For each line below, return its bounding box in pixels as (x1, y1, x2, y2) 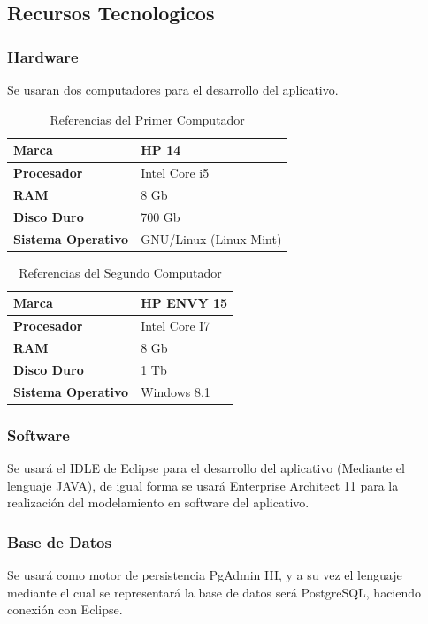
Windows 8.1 (141, 382, 210, 400)
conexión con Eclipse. (7, 600, 123, 619)
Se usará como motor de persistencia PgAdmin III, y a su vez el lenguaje (7, 565, 402, 583)
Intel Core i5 (141, 164, 210, 182)
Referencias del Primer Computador (50, 110, 245, 128)
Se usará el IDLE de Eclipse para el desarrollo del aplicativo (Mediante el (7, 458, 405, 476)
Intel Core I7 (141, 316, 210, 335)
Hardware (7, 45, 79, 67)
